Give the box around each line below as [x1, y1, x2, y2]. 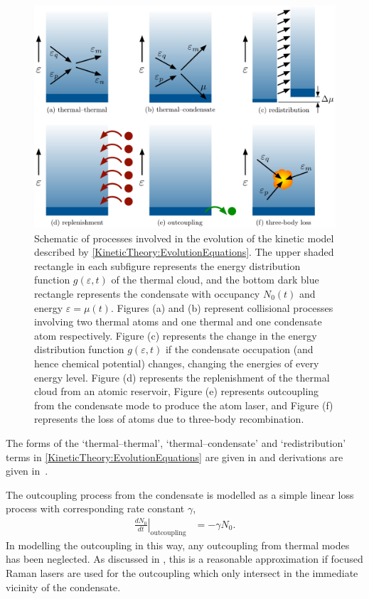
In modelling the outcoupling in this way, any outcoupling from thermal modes [6, 537, 350, 552]
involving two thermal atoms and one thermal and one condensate [34, 314, 322, 329]
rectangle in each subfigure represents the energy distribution [34, 258, 301, 273]
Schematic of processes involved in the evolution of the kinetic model [34, 230, 334, 245]
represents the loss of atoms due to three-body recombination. [34, 411, 304, 426]
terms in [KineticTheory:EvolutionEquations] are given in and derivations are [6, 449, 343, 464]
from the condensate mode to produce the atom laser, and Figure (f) [34, 397, 333, 412]
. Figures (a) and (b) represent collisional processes [110, 300, 333, 315]
